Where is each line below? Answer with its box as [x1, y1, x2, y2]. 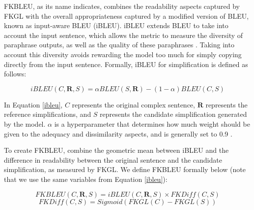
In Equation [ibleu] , [4, 99, 63, 109]
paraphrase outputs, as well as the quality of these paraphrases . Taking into [4, 39, 234, 50]
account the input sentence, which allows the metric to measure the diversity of [4, 30, 243, 40]
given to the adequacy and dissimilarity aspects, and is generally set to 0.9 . [4, 128, 232, 139]
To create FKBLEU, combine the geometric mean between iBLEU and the [4, 145, 229, 155]
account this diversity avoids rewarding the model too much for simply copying [4, 49, 242, 59]
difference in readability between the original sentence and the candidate [4, 154, 222, 165]
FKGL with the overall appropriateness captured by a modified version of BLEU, [4, 10, 249, 21]
